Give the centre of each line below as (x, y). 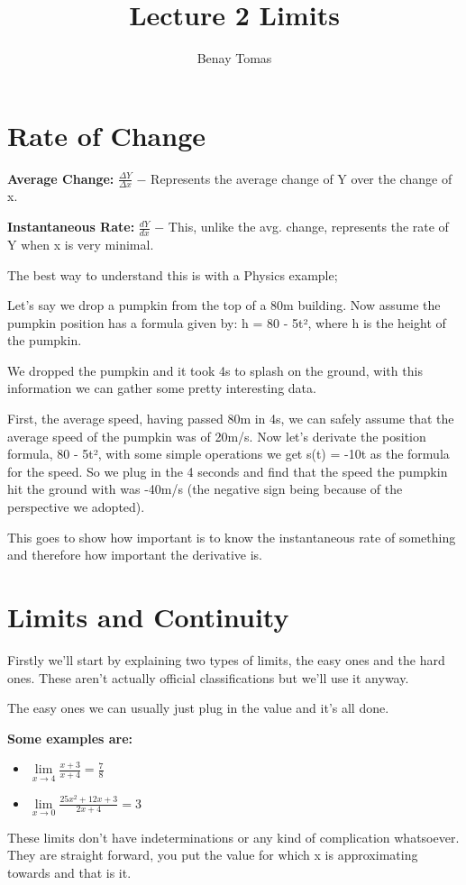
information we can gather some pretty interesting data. (162, 388)
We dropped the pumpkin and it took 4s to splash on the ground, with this (215, 370)
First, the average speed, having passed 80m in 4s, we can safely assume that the (231, 419)
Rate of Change (107, 135)
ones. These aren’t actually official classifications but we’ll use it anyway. (208, 677)
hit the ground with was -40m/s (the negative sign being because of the (205, 489)
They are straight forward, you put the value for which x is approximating (213, 855)
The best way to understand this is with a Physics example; (173, 274)
